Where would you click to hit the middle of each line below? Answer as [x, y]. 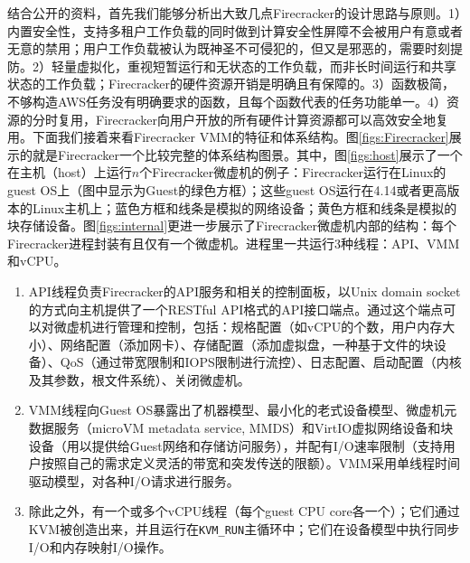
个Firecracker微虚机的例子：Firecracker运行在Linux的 [293, 172]
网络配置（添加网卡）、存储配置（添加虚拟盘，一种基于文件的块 [247, 344]
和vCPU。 [37, 261]
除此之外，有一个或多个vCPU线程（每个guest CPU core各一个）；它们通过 [244, 511]
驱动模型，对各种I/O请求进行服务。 [134, 480]
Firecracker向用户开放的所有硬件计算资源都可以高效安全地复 [272, 119]
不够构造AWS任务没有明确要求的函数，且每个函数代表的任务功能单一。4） [227, 101]
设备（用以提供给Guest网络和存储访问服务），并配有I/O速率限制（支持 [235, 445]
